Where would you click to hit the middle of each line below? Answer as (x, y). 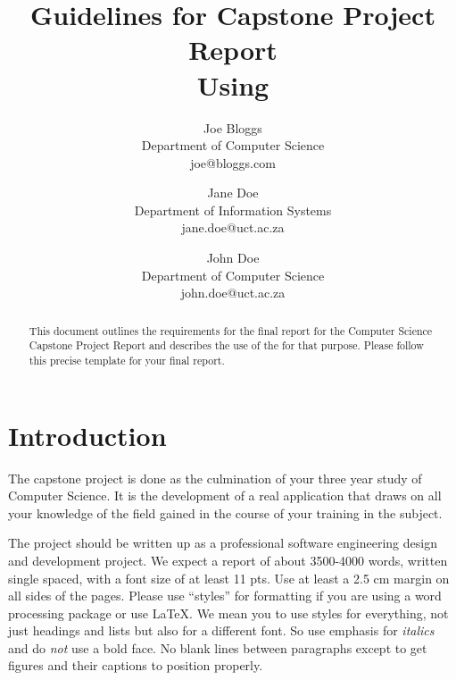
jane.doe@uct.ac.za (233, 227)
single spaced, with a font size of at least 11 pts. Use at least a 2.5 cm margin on (229, 578)
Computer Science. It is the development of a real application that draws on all (225, 495)
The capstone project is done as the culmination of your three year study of (215, 478)
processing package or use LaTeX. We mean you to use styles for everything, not (228, 613)
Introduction (87, 435)
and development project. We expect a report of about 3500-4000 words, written (228, 560)
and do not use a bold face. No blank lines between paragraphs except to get (218, 647)
